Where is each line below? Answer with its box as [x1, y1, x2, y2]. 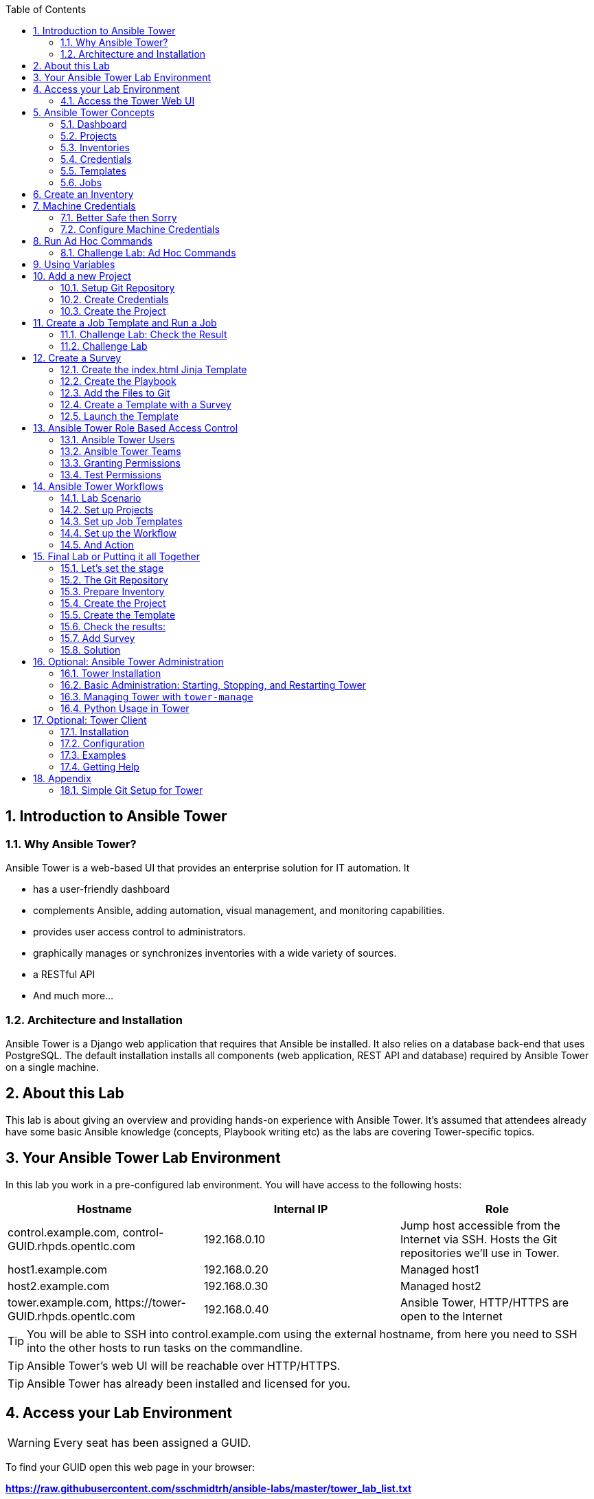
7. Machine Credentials [33, 200, 136, 212]
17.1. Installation [60, 726, 129, 737]
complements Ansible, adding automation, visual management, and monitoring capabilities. [33, 904, 445, 917]
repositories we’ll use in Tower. [400, 1245, 560, 1260]
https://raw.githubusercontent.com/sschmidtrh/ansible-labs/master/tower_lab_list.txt [5, 1482, 412, 1494]
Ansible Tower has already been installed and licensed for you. [27, 1376, 351, 1390]
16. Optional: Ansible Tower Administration [33, 656, 224, 667]
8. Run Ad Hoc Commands [33, 235, 152, 247]
